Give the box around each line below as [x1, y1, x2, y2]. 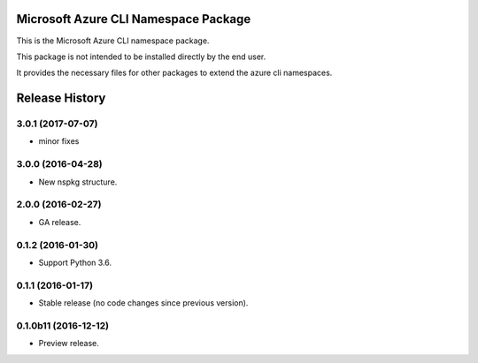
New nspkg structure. [38, 177, 118, 187]
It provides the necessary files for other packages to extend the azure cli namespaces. [16, 67, 333, 79]
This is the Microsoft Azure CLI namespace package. [16, 35, 210, 46]
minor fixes [38, 136, 80, 147]
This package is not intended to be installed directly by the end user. [16, 51, 266, 62]
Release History [16, 91, 106, 106]
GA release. [38, 216, 81, 227]
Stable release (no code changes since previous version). [38, 298, 249, 308]
